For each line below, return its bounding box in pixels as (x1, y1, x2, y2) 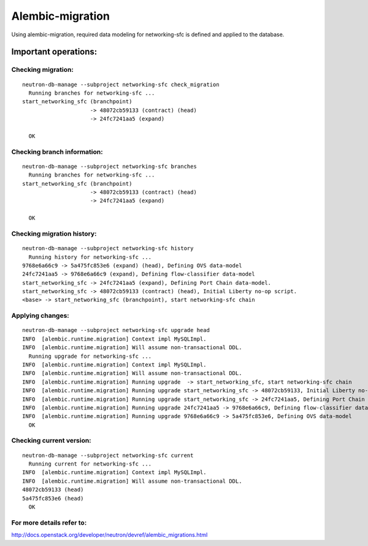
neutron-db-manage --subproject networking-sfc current (22, 452, 194, 459)
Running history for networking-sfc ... (28, 253, 152, 261)
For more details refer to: (11, 518, 87, 527)
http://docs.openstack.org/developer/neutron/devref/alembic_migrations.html (11, 531, 208, 539)
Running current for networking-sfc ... (28, 461, 152, 467)
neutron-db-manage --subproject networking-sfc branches (22, 163, 197, 170)
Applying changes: (11, 311, 70, 320)
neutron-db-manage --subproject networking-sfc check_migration (22, 81, 220, 88)
